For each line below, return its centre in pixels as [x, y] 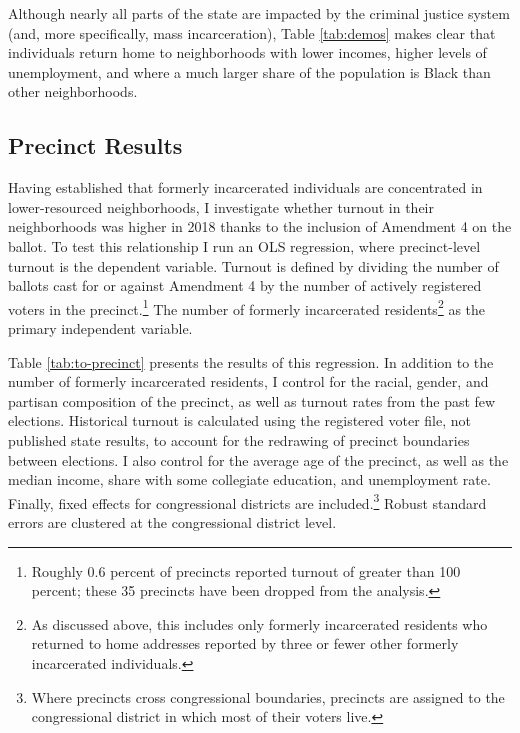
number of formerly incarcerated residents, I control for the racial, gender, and [248, 381]
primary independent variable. [100, 327]
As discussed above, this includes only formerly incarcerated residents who [259, 623]
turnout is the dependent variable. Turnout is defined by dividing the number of [253, 265]
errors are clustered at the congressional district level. [172, 521]
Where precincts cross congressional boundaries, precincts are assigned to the [268, 696]
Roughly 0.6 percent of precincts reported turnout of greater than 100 [246, 570]
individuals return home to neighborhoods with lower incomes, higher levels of [247, 52]
